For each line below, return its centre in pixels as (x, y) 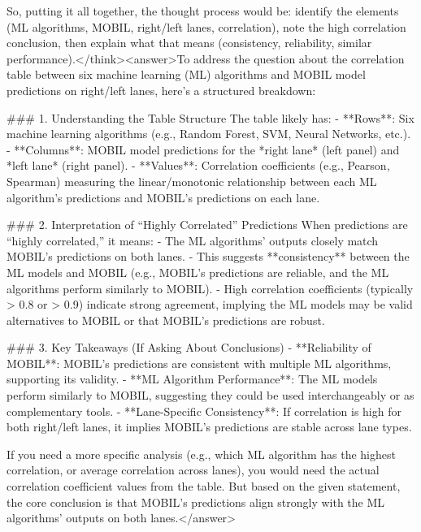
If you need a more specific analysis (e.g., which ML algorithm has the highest (201, 454)
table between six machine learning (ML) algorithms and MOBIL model (186, 74)
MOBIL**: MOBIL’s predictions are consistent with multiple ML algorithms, (199, 363)
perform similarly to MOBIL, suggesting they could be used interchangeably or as (210, 395)
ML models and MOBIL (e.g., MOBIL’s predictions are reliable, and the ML (198, 272)
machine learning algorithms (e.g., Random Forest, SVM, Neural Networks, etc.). (209, 134)
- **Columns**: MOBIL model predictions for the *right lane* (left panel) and (203, 149)
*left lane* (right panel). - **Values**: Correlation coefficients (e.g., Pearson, (198, 165)
